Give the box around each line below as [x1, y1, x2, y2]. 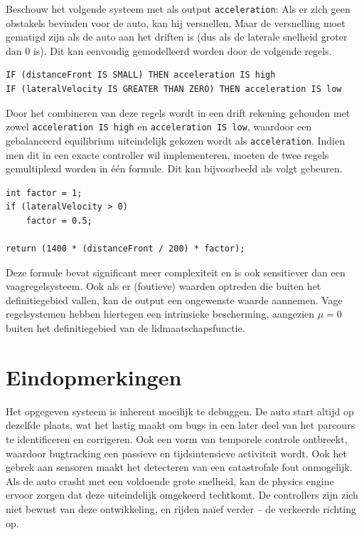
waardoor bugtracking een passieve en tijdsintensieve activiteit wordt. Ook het [6, 445, 347, 460]
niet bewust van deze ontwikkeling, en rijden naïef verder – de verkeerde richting [6, 501, 357, 516]
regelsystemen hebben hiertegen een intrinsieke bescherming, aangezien [6, 306, 315, 321]
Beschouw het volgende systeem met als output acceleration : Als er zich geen [6, 1, 350, 16]
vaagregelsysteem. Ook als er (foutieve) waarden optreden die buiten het [6, 279, 321, 294]
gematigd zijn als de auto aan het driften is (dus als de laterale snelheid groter [6, 29, 348, 44]
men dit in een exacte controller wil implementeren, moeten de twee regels [6, 147, 329, 162]
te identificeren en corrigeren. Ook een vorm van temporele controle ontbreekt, [6, 431, 348, 446]
